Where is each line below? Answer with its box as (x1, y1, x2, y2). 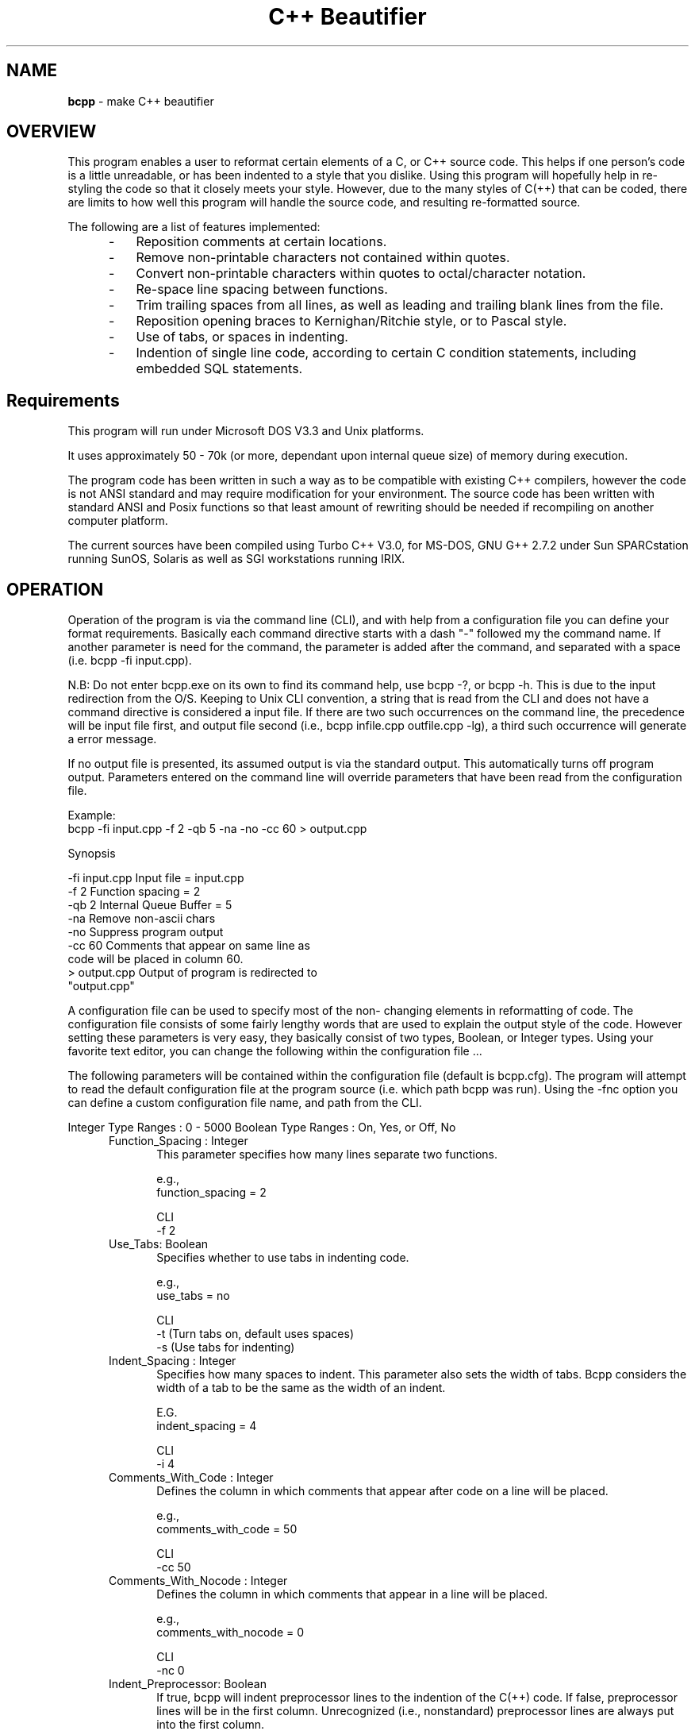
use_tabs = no (156, 1289, 230, 1303)
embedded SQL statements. (136, 360, 303, 377)
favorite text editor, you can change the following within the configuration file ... (67, 1044, 482, 1058)
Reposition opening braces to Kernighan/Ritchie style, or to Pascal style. (136, 313, 567, 330)
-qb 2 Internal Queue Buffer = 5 (67, 898, 232, 912)
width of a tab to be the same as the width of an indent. (156, 1381, 446, 1395)
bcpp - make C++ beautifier (67, 94, 214, 108)
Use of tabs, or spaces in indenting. (136, 329, 348, 345)
